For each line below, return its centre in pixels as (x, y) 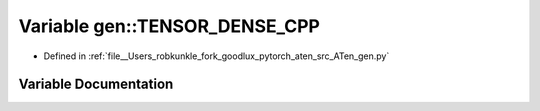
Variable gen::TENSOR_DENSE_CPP (169, 26)
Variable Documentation (96, 84)
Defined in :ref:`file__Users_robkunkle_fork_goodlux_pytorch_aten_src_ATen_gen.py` (216, 56)
